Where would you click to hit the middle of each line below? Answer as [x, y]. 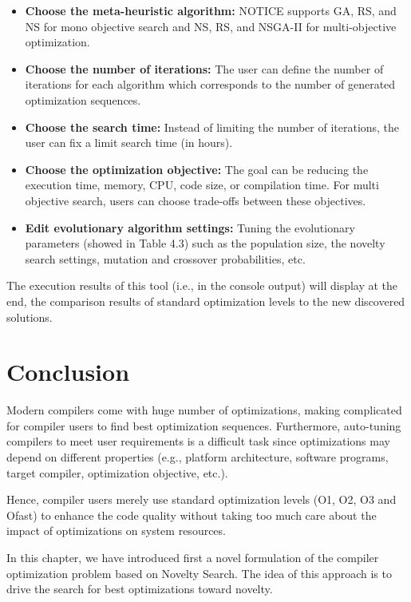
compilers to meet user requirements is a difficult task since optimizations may [198, 441]
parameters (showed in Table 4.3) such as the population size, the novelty [205, 243]
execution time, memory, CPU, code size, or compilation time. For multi [202, 185]
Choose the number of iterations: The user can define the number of [204, 68]
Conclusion [68, 372]
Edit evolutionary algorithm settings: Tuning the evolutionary [190, 227]
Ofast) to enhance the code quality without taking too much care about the [192, 515]
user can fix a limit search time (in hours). [129, 143]
